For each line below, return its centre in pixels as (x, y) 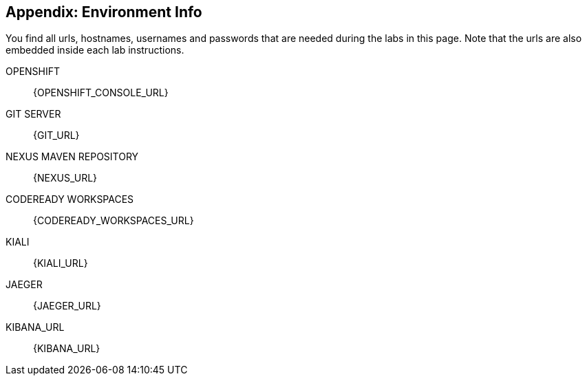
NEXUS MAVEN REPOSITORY (72, 157)
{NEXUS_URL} (65, 178)
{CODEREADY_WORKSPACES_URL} (114, 221)
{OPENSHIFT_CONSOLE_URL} (101, 93)
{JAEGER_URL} (67, 306)
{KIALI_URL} (61, 263)
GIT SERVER (33, 114)
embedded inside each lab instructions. (95, 50)
